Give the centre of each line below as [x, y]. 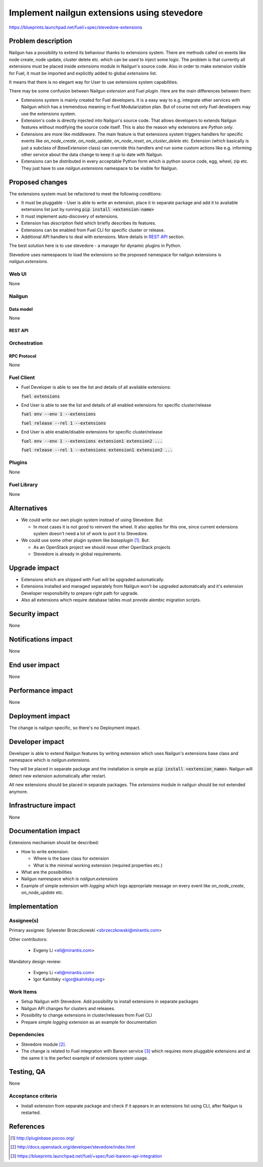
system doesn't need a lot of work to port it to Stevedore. [91, 534]
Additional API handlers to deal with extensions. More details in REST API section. [103, 237]
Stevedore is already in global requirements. [77, 554]
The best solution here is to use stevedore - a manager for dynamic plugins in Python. [95, 245]
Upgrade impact [34, 568]
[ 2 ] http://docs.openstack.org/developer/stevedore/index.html [73, 1147]
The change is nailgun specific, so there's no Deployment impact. [75, 728]
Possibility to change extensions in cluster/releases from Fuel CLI [87, 1015]
